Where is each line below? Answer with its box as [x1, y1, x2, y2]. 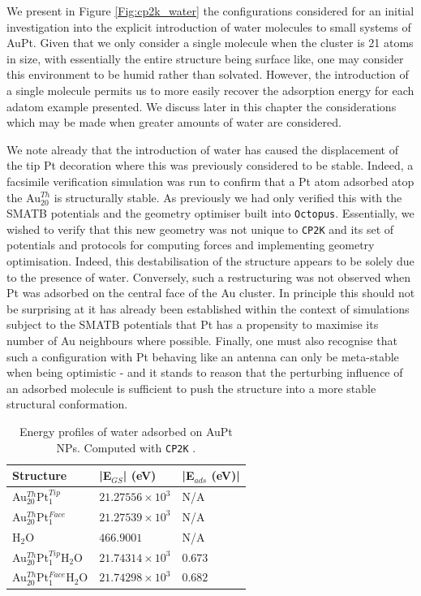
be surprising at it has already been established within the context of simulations [6, 300, 410, 317]
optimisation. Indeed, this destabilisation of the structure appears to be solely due [6, 253, 415, 270]
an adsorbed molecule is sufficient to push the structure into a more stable [6, 379, 376, 396]
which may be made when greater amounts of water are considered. [6, 114, 342, 131]
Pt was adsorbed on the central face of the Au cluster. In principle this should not [6, 284, 415, 301]
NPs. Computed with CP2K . [56, 438, 196, 456]
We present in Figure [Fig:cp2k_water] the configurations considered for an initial [6, 2, 415, 19]
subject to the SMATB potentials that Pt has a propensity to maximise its [6, 316, 379, 333]
